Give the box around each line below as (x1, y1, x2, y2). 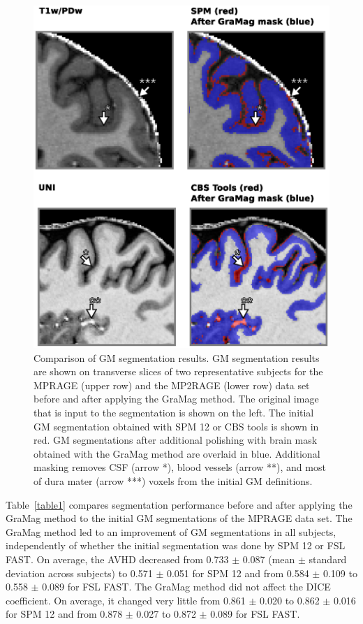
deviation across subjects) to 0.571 (6, 565, 153, 580)
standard (309, 551, 347, 566)
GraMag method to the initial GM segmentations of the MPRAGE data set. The (6, 511, 353, 525)
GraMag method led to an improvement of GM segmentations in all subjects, (6, 524, 336, 539)
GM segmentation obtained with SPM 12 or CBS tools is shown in (34, 419, 319, 433)
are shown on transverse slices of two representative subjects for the (34, 364, 323, 379)
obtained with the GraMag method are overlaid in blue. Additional (34, 446, 320, 460)
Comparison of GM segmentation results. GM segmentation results (34, 350, 320, 365)
